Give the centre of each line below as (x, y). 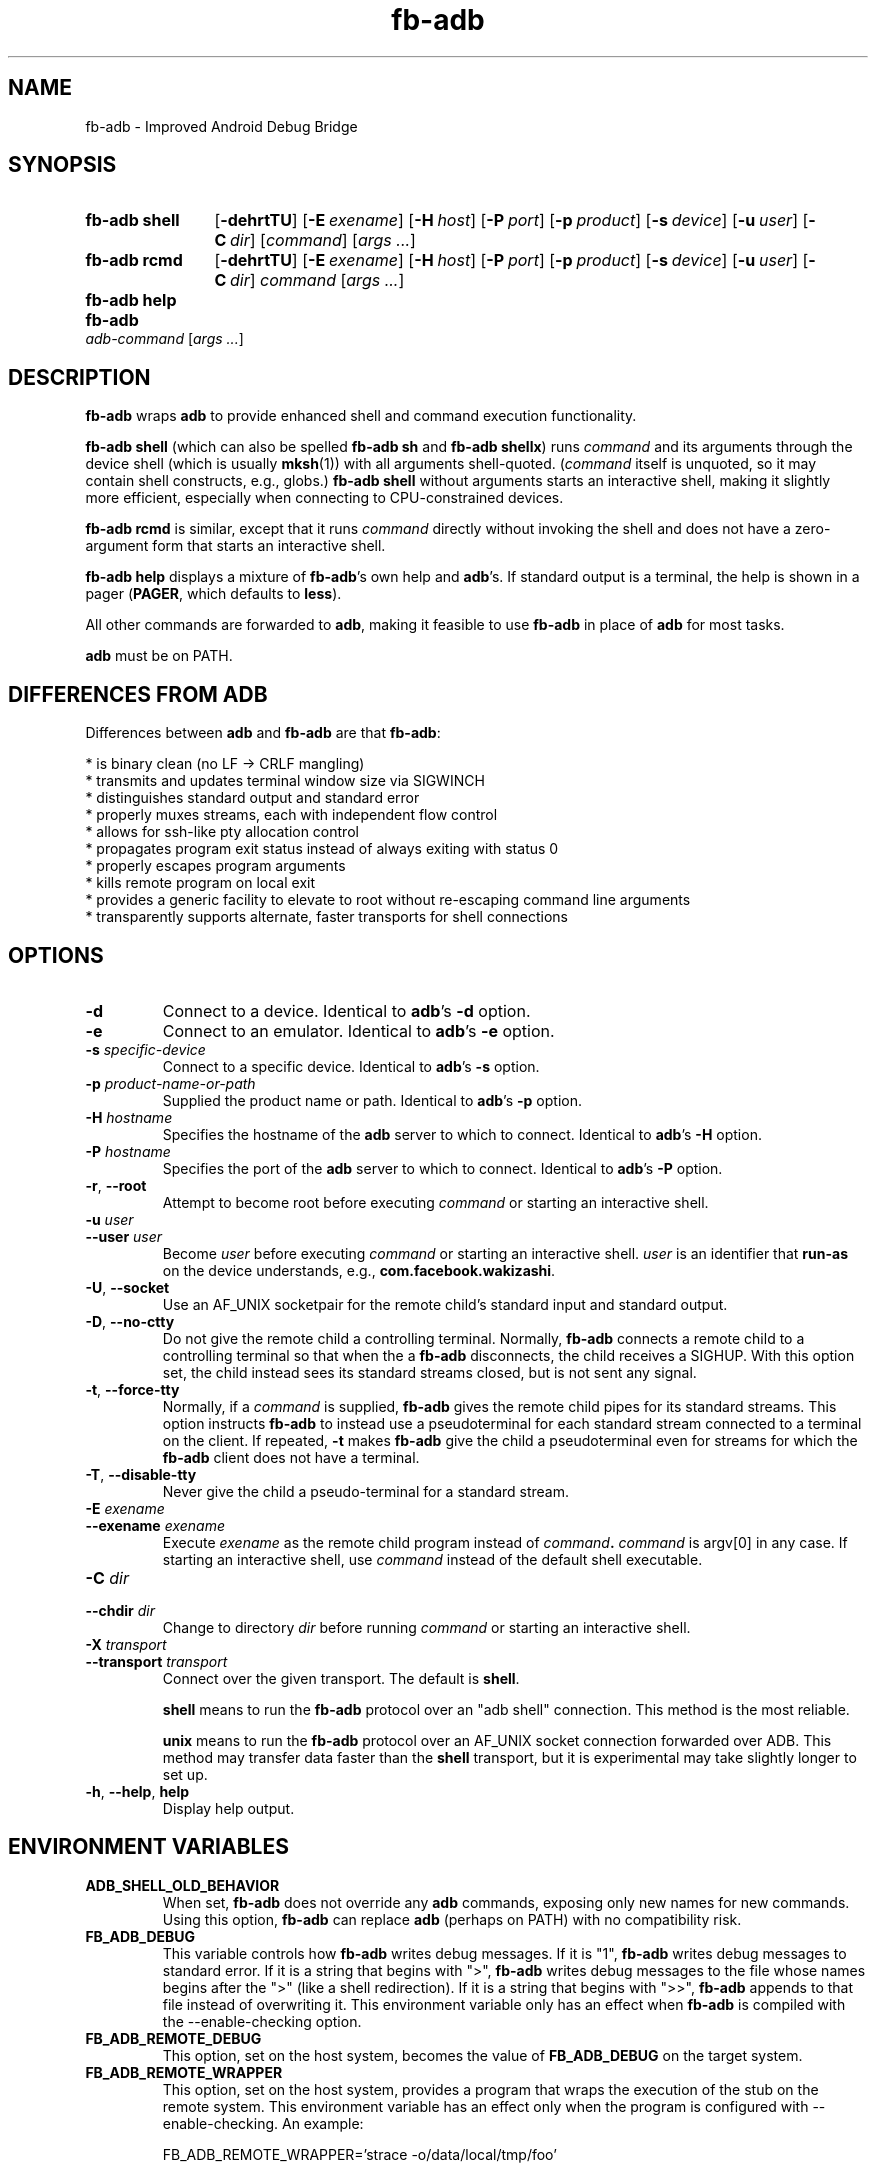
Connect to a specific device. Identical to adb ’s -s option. (351, 1066)
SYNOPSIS (62, 165)
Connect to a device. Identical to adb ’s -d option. (346, 1010)
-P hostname (128, 1151)
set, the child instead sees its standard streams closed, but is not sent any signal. (429, 1372)
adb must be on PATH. (159, 656)
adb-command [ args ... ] (164, 339)
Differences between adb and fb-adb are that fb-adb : (263, 733)
